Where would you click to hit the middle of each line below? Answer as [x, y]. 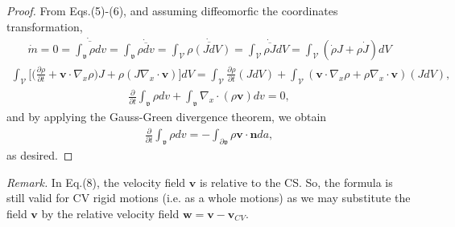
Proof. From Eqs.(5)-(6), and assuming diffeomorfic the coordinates [172, 10]
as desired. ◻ [40, 155]
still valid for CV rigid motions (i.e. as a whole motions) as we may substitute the [209, 198]
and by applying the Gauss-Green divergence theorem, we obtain [167, 117]
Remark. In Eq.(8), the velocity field [96, 182]
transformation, [45, 26]
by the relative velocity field [110, 213]
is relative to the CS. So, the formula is [296, 182]
